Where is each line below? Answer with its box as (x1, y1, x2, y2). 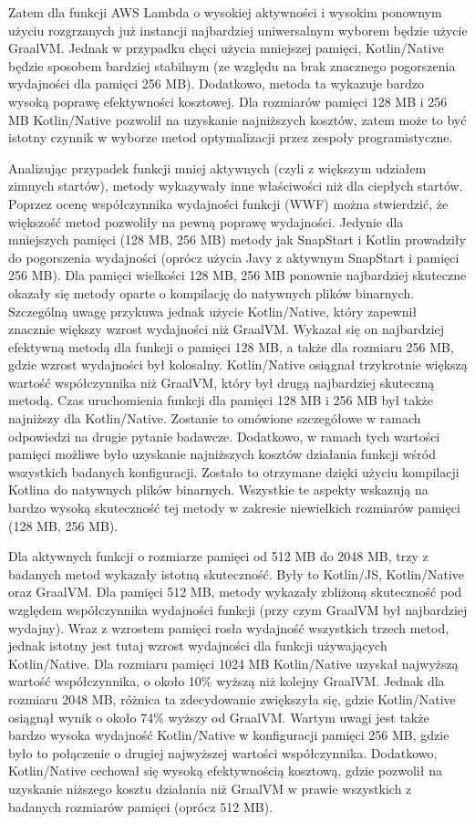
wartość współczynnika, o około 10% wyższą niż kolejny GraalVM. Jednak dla (8, 672, 445, 691)
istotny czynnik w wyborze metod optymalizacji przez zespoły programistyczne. (8, 128, 453, 147)
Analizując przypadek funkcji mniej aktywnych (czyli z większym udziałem (8, 158, 427, 177)
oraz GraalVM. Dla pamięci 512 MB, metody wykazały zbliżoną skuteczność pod (8, 582, 462, 601)
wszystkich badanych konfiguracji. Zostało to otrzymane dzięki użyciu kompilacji (8, 462, 460, 481)
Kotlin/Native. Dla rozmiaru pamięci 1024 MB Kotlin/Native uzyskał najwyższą (8, 653, 459, 672)
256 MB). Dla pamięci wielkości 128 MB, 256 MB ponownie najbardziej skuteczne (8, 266, 467, 285)
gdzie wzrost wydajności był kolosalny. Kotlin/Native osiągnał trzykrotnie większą (8, 355, 468, 374)
